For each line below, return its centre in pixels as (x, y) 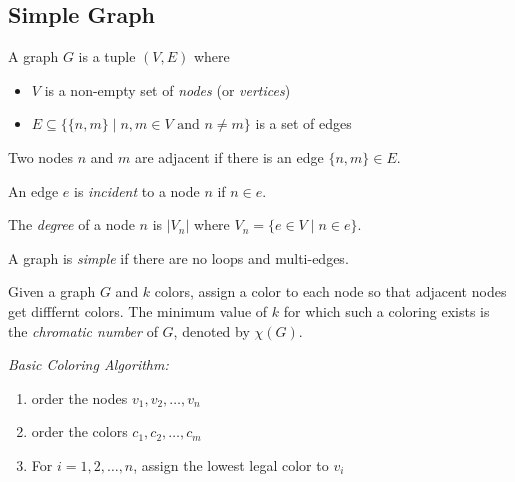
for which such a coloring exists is (386, 310)
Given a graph (52, 291)
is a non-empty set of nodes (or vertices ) (167, 89)
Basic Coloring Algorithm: (88, 364)
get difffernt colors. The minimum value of (138, 310)
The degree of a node (71, 224)
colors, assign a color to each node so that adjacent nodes (330, 291)
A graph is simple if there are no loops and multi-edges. (178, 257)
